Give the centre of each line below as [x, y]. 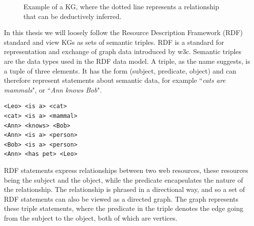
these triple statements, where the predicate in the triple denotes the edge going [124, 208]
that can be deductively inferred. [73, 16]
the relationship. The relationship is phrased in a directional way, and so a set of [125, 189]
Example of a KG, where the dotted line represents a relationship [121, 6]
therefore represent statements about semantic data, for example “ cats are [115, 80]
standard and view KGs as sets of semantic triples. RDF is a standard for [114, 42]
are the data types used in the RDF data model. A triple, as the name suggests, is [127, 61]
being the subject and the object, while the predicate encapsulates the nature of [124, 179]
